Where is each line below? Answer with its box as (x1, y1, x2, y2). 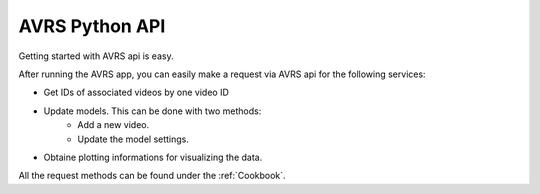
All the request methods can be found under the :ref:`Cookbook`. (18, 170, 286, 182)
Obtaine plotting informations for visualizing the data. (43, 151, 263, 163)
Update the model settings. (77, 133, 190, 145)
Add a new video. (77, 119, 150, 131)
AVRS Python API (18, 15, 166, 37)
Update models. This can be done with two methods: (43, 105, 262, 117)
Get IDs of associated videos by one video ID (43, 86, 230, 99)
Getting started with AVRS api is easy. (18, 50, 174, 62)
